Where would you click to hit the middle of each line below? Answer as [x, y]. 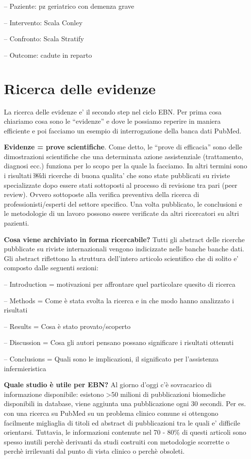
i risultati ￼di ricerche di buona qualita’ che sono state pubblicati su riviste [117, 175]
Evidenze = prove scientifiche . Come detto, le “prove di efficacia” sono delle [123, 147]
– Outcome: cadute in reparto [48, 55]
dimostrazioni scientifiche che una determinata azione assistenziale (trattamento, [124, 156]
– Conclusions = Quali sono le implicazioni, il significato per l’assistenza [111, 358]
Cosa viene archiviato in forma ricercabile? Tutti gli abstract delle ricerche [125, 239]
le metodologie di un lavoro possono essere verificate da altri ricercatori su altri [122, 213]
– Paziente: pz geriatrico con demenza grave [69, 6]
